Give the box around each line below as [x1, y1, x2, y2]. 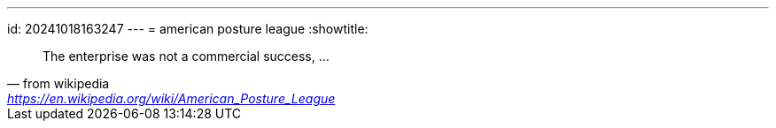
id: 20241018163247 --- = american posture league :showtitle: [7, 21, 369, 36]
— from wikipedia [7, 76, 110, 91]
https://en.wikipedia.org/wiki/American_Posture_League [7, 91, 336, 106]
